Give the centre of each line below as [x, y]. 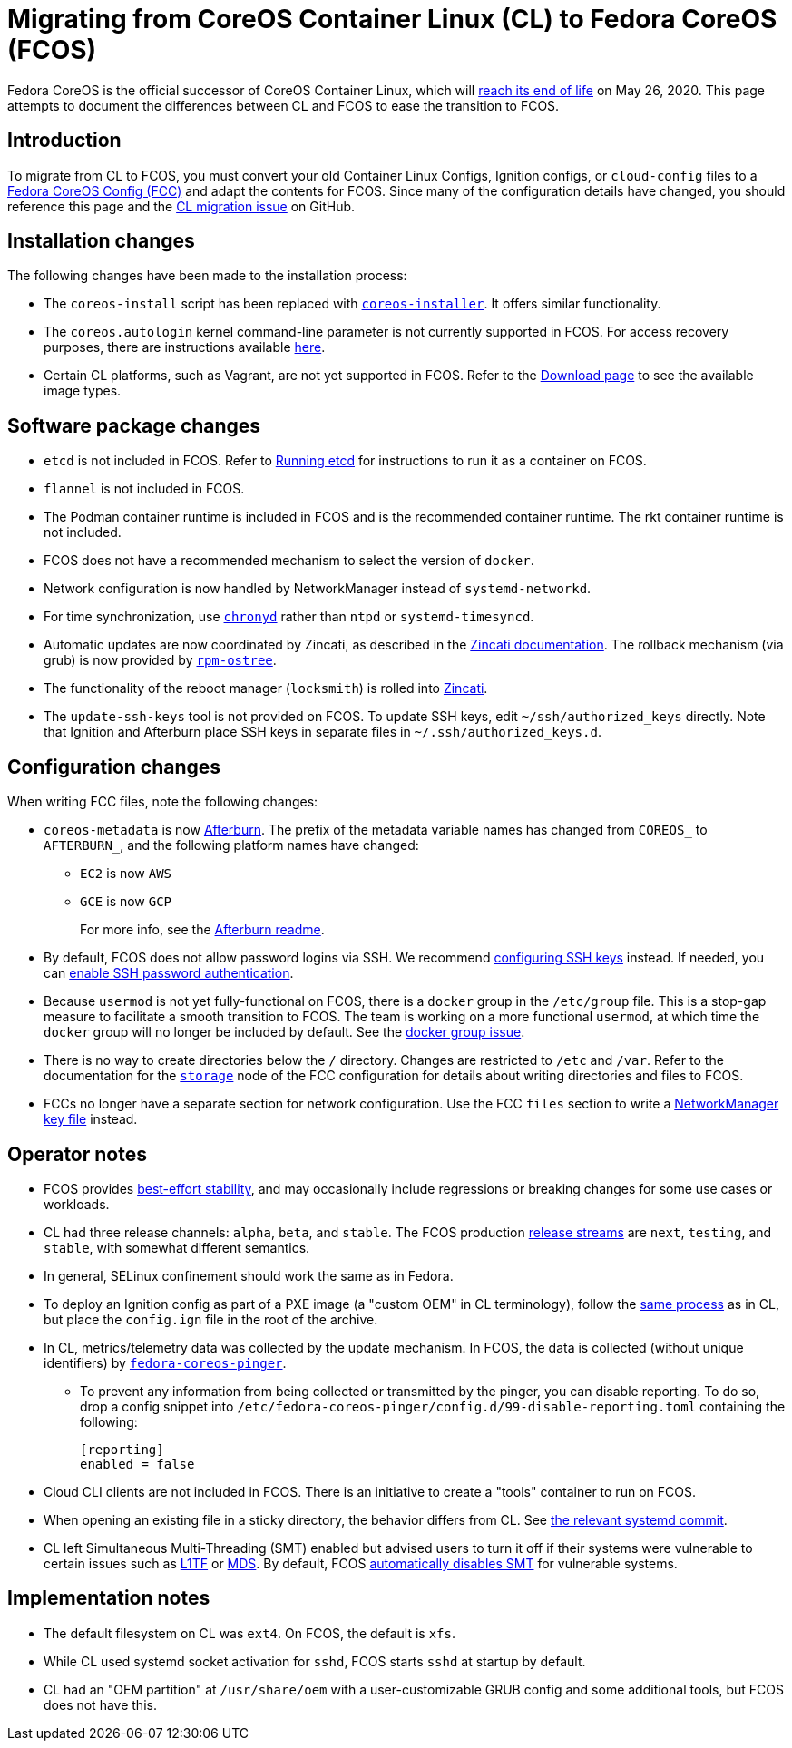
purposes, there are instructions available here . [185, 347]
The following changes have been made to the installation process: [207, 276]
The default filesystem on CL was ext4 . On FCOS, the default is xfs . [250, 1633]
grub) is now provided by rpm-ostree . [160, 660]
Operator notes [77, 1154]
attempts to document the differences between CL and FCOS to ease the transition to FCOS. [284, 105]
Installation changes [101, 241]
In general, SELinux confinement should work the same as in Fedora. [249, 1275]
